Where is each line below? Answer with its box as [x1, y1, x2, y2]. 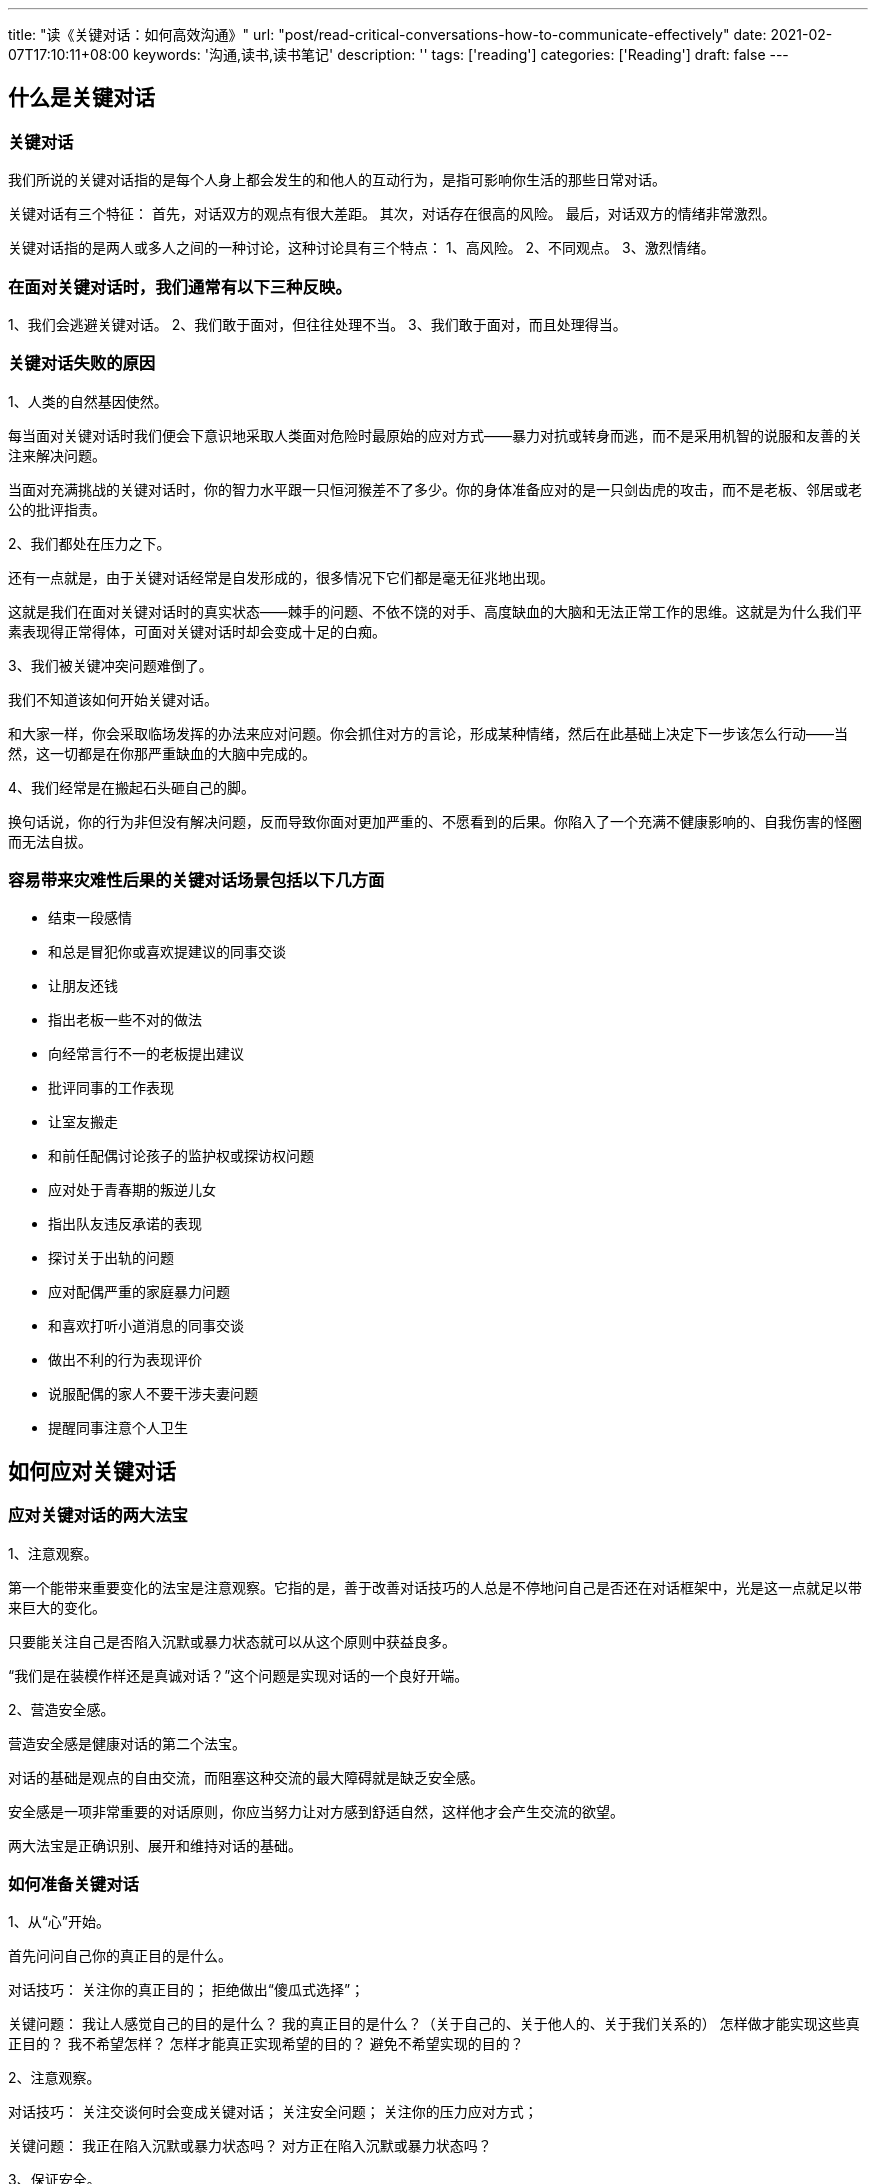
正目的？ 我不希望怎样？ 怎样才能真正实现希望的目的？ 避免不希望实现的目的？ [8, 2035, 524, 2053]
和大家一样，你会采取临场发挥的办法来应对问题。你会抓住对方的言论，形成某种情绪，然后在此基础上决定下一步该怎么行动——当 [8, 724, 848, 742]
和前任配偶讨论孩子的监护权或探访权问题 [48, 1147, 314, 1165]
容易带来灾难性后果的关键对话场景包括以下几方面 [8, 870, 385, 891]
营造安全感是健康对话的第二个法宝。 [8, 1734, 246, 1752]
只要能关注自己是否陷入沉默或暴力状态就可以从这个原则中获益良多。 [8, 1632, 456, 1650]
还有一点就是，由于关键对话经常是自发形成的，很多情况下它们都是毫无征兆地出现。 [8, 568, 554, 586]
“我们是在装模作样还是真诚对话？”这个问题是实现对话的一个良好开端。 [8, 1666, 469, 1684]
